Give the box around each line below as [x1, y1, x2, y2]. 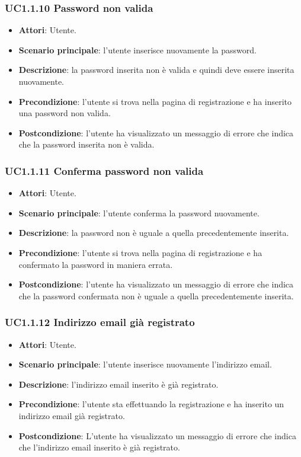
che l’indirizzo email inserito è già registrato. [18, 441, 180, 453]
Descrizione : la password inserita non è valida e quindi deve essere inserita [18, 63, 294, 76]
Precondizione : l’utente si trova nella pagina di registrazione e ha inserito [18, 95, 292, 107]
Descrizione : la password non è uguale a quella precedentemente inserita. [18, 226, 289, 239]
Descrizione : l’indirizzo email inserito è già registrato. [18, 378, 219, 390]
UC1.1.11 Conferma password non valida [5, 163, 204, 178]
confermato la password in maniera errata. [18, 258, 173, 270]
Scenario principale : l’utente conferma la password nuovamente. [18, 206, 260, 219]
